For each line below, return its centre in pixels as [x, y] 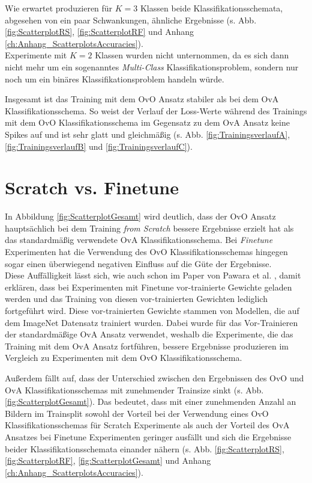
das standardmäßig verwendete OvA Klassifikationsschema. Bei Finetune [139, 240]
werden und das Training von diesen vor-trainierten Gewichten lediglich [136, 299]
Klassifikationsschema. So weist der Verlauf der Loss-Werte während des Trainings [156, 110]
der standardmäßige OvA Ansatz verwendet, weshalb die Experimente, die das [149, 334]
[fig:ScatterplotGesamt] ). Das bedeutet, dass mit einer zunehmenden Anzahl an [151, 401]
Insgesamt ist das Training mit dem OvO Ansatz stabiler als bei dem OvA [142, 99]
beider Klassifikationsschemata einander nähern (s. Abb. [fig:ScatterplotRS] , [145, 448]
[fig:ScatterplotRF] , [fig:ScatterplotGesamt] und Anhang [108, 460]
